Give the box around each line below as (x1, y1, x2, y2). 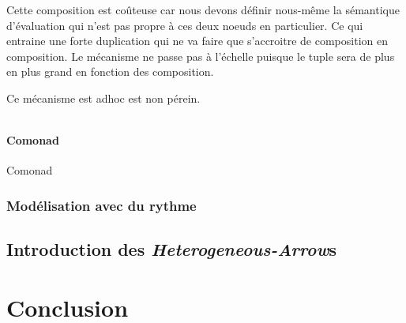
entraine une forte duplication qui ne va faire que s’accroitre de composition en (6, 32, 388, 49)
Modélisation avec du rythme (6, 195, 197, 215)
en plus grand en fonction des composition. (6, 63, 214, 80)
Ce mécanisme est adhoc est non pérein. (6, 89, 201, 106)
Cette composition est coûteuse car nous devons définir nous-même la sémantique (6, 2, 400, 17)
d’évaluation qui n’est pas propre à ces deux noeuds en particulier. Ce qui (6, 17, 363, 33)
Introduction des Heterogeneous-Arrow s (6, 237, 337, 261)
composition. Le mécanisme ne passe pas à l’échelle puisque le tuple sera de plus (6, 47, 395, 64)
